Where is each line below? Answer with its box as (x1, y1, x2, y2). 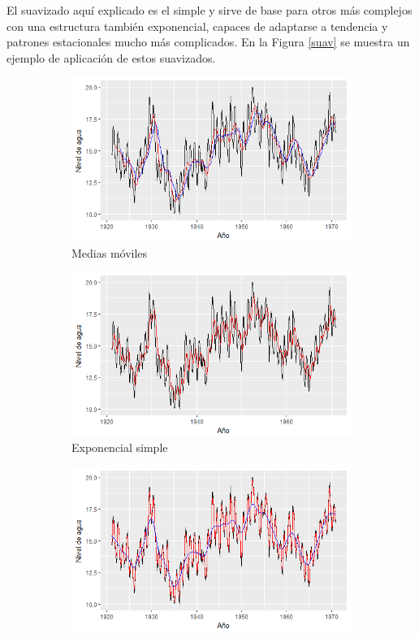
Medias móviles (71, 244, 148, 261)
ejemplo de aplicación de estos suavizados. (6, 49, 216, 66)
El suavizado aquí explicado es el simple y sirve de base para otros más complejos (6, 2, 413, 18)
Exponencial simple (71, 439, 168, 456)
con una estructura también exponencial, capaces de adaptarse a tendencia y (6, 17, 388, 34)
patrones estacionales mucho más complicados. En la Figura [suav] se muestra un (6, 33, 410, 50)
